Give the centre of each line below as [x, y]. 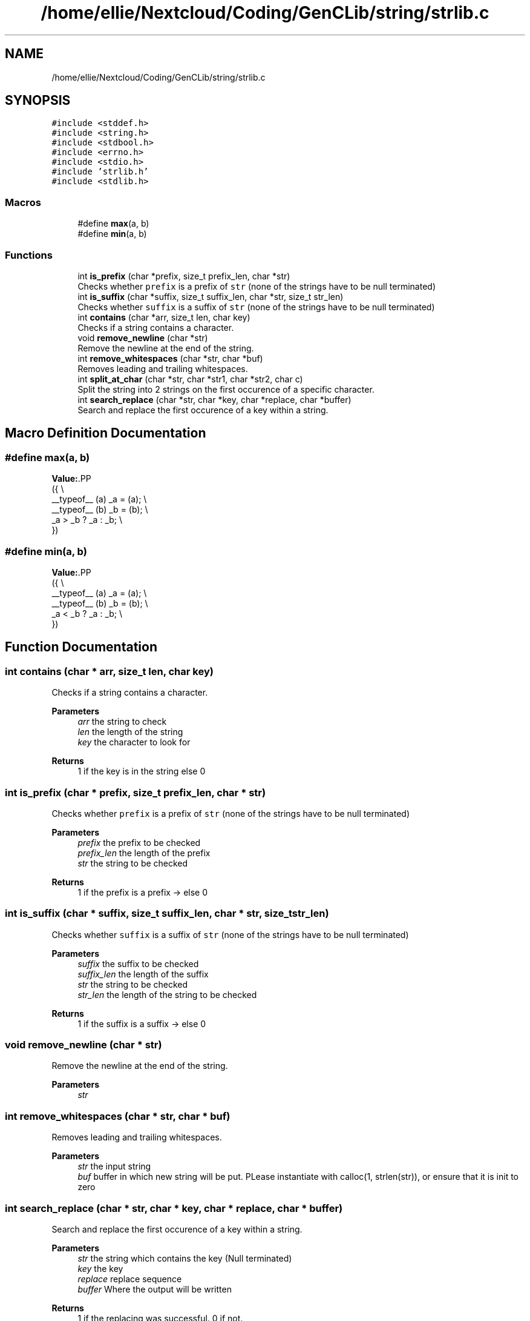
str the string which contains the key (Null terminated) [185, 1258]
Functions [29, 255]
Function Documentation [81, 647]
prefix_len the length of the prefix [144, 853]
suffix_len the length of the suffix [143, 974]
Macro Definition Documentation [106, 433]
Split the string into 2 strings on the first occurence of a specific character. [226, 389]
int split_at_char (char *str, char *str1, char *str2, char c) [190, 379]
